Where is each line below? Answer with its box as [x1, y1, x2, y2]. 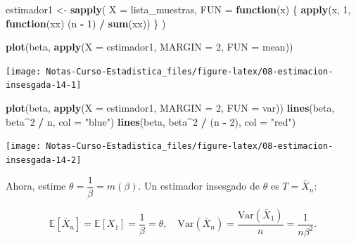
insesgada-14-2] [6, 155, 82, 165]
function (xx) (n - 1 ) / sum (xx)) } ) [6, 15, 166, 30]
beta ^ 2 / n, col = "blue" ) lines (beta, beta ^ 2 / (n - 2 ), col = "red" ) [6, 114, 296, 129]
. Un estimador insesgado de [138, 178, 260, 193]
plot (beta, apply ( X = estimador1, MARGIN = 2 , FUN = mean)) [6, 39, 293, 54]
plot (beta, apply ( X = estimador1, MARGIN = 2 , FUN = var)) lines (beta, [6, 100, 335, 115]
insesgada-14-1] [6, 80, 82, 91]
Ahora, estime [6, 178, 66, 193]
